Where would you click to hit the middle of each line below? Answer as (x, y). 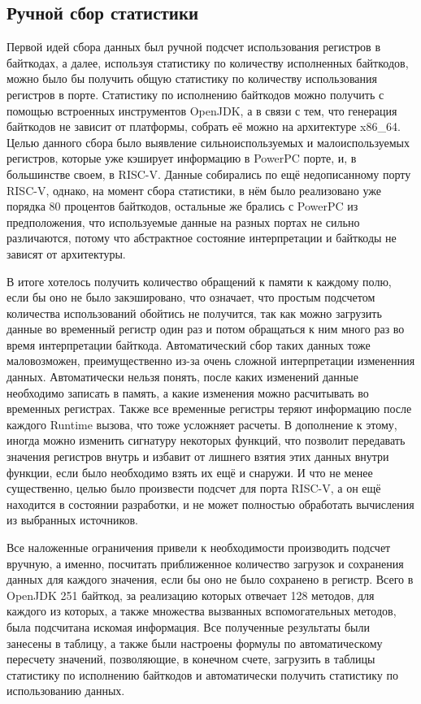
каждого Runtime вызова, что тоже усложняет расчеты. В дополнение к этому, (202, 424)
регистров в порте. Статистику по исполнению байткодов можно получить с (195, 94)
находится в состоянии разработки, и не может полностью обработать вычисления (210, 504)
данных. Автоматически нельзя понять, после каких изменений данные (182, 377)
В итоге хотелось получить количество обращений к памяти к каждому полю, (199, 281)
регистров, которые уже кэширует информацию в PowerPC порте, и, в (182, 158)
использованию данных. (66, 691)
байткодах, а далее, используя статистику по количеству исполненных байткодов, (208, 62)
